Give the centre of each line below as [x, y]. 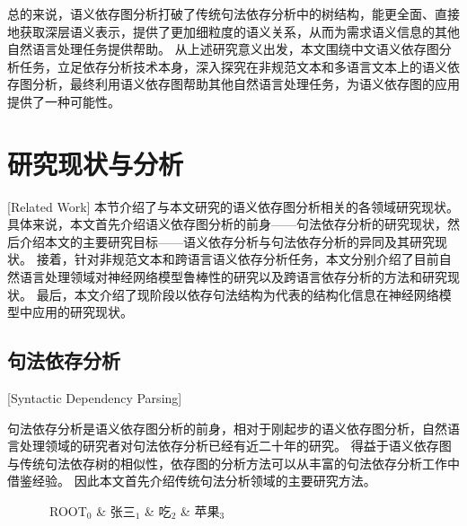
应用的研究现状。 [82, 312]
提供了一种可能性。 [64, 101]
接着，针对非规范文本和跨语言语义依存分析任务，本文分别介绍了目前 [238, 259]
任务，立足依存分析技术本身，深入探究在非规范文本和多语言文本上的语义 [233, 66]
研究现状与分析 [96, 163]
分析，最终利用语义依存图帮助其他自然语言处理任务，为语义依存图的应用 [246, 84]
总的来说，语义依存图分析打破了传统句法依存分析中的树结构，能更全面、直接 [233, 13]
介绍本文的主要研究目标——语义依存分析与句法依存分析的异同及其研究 [227, 241]
